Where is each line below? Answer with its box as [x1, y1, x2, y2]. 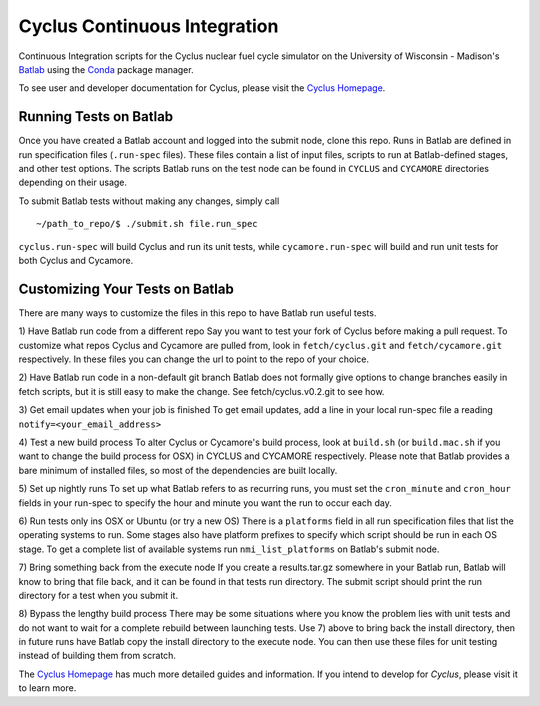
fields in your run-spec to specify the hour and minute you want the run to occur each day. [18, 496, 392, 509]
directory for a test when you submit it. [18, 589, 179, 601]
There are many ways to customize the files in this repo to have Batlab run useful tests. [18, 306, 377, 319]
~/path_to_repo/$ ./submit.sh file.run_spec [36, 218, 259, 230]
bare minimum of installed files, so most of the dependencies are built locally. [18, 464, 338, 476]
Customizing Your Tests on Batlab [18, 280, 234, 297]
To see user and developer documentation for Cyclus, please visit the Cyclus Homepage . [18, 82, 386, 94]
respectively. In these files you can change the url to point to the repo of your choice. [18, 353, 370, 365]
